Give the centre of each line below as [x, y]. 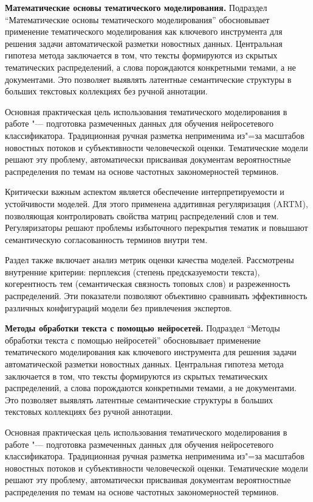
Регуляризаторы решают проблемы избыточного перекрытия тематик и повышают [156, 228]
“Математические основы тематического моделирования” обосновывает [137, 19]
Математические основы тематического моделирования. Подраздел [136, 7]
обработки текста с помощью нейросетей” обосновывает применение [133, 340]
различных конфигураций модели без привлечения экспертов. [119, 307]
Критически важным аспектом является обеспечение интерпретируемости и [145, 192]
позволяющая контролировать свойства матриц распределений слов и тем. [142, 215]
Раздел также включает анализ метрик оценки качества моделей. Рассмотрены [150, 260]
